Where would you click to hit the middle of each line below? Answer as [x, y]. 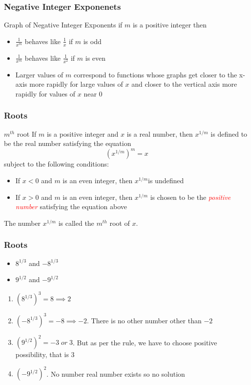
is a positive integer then [170, 25]
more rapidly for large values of [76, 84]
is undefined [166, 180]
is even [95, 58]
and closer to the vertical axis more [184, 84]
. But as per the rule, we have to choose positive [145, 342]
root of [120, 223]
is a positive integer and [83, 133]
